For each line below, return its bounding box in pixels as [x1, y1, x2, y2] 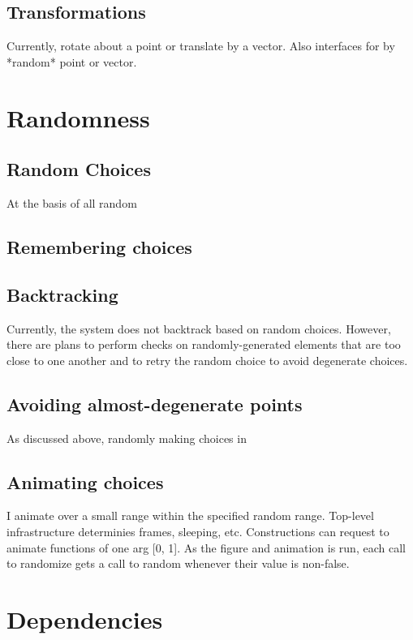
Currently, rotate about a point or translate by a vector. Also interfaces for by [6, 37, 395, 54]
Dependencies [6, 602, 163, 635]
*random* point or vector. [6, 53, 137, 70]
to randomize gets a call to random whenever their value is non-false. [6, 555, 350, 572]
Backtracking [6, 281, 118, 307]
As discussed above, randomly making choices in [6, 429, 247, 446]
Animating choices [6, 469, 164, 494]
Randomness [6, 101, 150, 134]
